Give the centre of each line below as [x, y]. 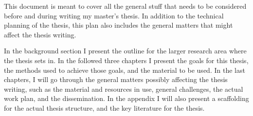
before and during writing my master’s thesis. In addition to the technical [114, 15]
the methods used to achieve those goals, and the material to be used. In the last [125, 70]
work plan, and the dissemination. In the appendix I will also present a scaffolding [126, 98]
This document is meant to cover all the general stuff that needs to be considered [125, 6]
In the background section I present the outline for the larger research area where [125, 51]
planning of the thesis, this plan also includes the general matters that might [118, 25]
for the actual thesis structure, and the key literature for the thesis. [104, 108]
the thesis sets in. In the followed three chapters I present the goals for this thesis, [126, 60]
